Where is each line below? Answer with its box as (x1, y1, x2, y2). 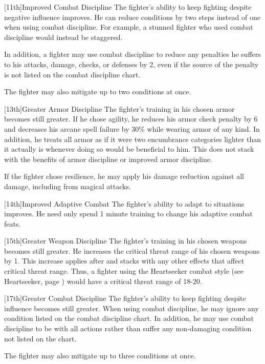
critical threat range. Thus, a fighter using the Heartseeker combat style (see (4, 266, 244, 276)
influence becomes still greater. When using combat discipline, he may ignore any (4, 302, 259, 313)
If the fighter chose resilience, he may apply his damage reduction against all (4, 171, 245, 181)
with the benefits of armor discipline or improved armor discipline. (4, 153, 212, 164)
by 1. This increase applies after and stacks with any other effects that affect (4, 255, 245, 266)
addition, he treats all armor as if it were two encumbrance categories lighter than (4, 133, 261, 144)
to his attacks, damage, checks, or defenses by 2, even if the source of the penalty (4, 58, 259, 69)
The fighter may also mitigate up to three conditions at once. (4, 350, 196, 361)
